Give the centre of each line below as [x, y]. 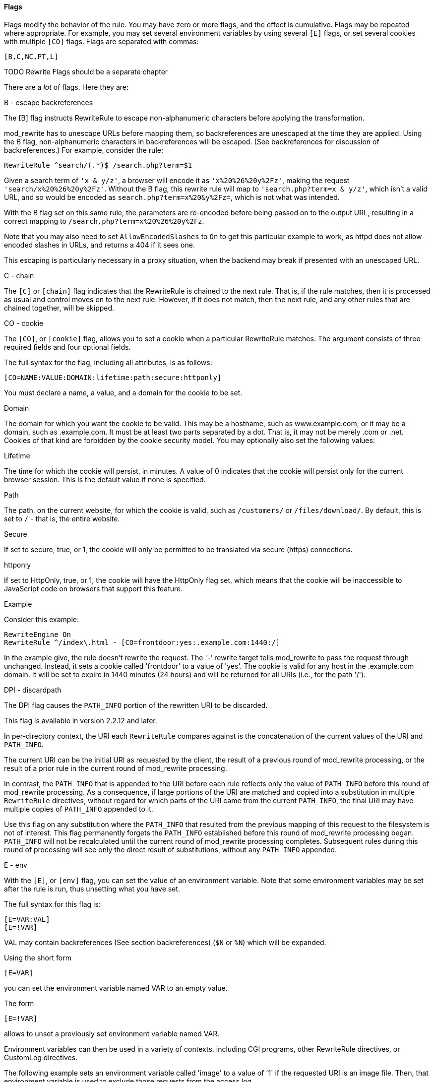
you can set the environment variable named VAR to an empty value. [116, 988]
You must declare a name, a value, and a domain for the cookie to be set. [123, 392]
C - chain [19, 275]
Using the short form [38, 957]
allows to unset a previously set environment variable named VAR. [112, 1033]
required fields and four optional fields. [67, 347]
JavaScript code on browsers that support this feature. [93, 588]
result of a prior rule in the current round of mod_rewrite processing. [116, 768]
